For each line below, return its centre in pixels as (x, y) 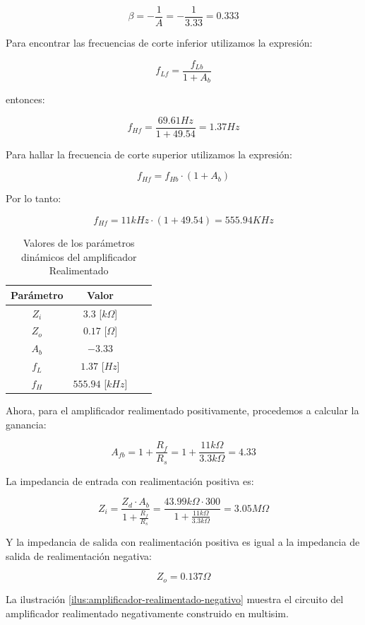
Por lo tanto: (34, 198)
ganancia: (26, 424)
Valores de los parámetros (79, 243)
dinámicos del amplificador (79, 256)
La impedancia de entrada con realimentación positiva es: (130, 480)
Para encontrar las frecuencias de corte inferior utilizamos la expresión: (159, 43)
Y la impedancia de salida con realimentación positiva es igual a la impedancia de (183, 542)
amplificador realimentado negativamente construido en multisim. (147, 613)
